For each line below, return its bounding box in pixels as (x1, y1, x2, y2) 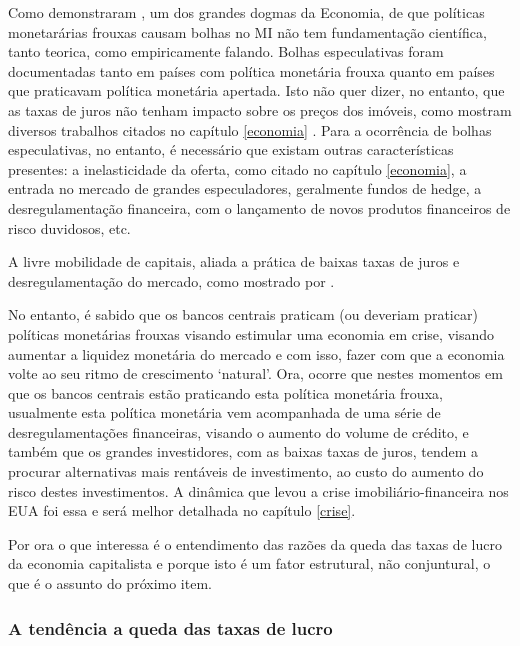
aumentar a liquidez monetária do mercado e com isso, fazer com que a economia (8, 343, 505, 364)
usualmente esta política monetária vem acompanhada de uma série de (8, 402, 441, 423)
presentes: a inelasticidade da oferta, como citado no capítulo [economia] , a (8, 158, 467, 179)
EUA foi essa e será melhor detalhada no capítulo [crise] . (8, 500, 356, 521)
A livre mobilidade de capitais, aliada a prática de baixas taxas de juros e (8, 251, 460, 272)
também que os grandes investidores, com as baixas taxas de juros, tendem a (8, 441, 479, 462)
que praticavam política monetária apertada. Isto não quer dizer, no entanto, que (8, 80, 505, 101)
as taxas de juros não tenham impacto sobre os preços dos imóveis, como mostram (8, 99, 512, 120)
